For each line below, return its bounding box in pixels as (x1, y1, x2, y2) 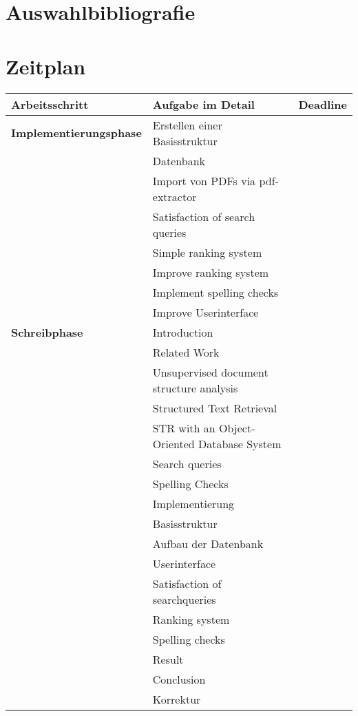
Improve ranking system (152, 264, 269, 280)
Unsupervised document (152, 364, 268, 380)
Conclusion (152, 671, 206, 687)
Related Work (152, 344, 220, 360)
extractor (152, 188, 197, 204)
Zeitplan (6, 52, 86, 80)
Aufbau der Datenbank (152, 535, 264, 551)
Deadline (298, 96, 347, 112)
